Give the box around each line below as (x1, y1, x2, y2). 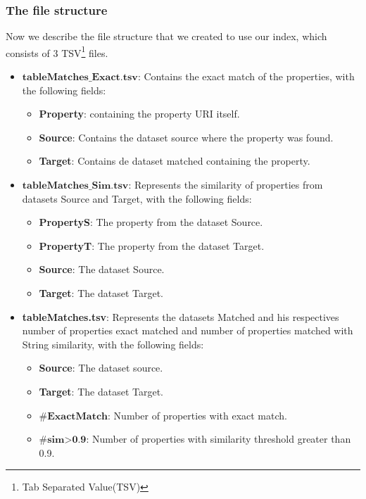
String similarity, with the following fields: (22, 336, 204, 351)
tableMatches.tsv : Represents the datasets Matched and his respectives (22, 309, 339, 324)
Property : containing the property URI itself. (39, 106, 240, 121)
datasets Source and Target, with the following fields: (22, 191, 252, 206)
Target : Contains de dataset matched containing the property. (39, 153, 310, 168)
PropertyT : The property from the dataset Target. (39, 238, 265, 253)
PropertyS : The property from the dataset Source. (39, 215, 263, 229)
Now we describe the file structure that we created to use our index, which (6, 29, 327, 44)
